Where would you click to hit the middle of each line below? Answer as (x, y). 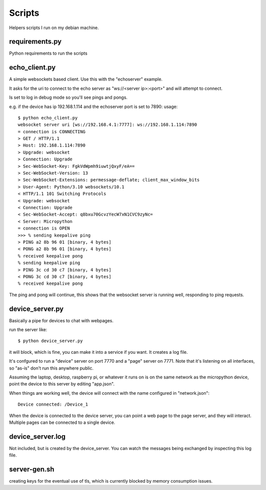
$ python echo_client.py (48, 118)
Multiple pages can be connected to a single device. (62, 422)
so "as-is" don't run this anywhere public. (51, 368)
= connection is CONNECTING (52, 132)
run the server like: (28, 329)
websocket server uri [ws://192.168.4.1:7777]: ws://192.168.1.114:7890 (107, 125)
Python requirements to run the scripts (48, 53)
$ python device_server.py (50, 341)
